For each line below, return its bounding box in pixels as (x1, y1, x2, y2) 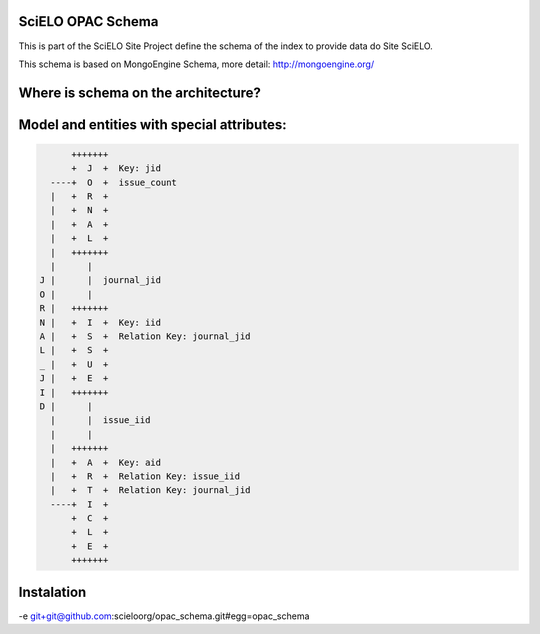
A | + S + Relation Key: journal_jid (39, 331, 251, 342)
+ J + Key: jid (71, 163, 162, 174)
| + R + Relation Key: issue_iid (50, 470, 240, 482)
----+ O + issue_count (50, 176, 177, 188)
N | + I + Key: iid (39, 316, 162, 328)
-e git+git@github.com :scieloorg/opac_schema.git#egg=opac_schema (18, 610, 310, 622)
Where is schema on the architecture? (18, 84, 262, 101)
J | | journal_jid (39, 275, 162, 286)
